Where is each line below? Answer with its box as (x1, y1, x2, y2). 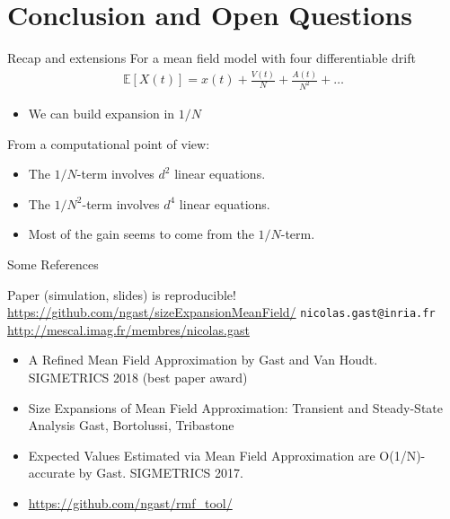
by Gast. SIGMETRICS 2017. (78, 463, 243, 482)
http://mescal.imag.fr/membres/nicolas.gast (7, 320, 250, 339)
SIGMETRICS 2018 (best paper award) (28, 367, 248, 386)
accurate (28, 463, 75, 482)
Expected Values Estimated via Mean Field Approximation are (28, 445, 375, 464)
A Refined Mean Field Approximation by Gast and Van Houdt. (28, 350, 378, 369)
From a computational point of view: (7, 134, 210, 153)
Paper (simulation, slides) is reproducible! (7, 285, 236, 303)
